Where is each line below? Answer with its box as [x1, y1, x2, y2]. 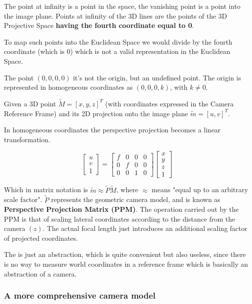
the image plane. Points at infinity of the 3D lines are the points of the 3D [4, 10, 227, 21]
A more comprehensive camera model [4, 289, 156, 302]
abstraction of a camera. [4, 268, 77, 279]
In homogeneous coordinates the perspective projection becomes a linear [4, 125, 221, 135]
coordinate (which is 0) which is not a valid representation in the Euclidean [4, 46, 230, 56]
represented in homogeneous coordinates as [4, 82, 133, 92]
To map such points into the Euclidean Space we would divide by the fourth [4, 36, 232, 47]
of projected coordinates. [4, 232, 78, 243]
